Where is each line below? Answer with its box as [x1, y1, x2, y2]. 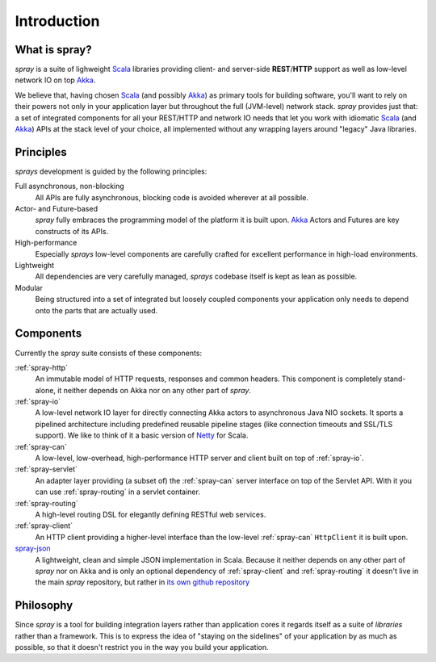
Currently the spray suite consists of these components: [15, 348, 202, 358]
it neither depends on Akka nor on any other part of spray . [57, 385, 252, 395]
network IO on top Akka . [15, 75, 96, 85]
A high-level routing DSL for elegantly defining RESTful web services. [35, 509, 266, 519]
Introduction [15, 12, 100, 30]
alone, [35, 385, 57, 395]
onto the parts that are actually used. [35, 305, 158, 315]
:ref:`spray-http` [15, 362, 69, 372]
